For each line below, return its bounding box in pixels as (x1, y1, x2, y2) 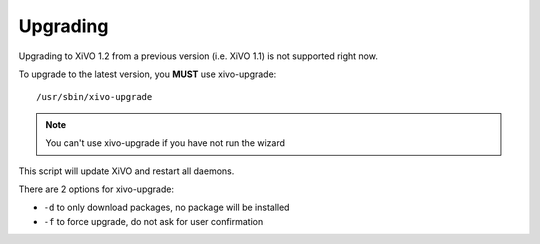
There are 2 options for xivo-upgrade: (18, 183, 175, 195)
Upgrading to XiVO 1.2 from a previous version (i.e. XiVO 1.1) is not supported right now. (18, 50, 379, 62)
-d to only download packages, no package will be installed (43, 201, 290, 214)
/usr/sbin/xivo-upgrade (36, 91, 153, 103)
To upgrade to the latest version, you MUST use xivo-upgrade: (18, 68, 277, 80)
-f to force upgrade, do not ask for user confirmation (43, 215, 264, 227)
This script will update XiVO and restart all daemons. (18, 165, 235, 177)
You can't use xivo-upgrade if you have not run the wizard (45, 137, 285, 149)
